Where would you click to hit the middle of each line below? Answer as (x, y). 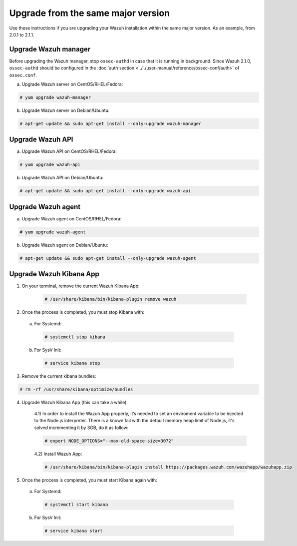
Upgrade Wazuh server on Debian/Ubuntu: (66, 110)
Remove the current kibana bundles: (59, 376)
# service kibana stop (72, 363)
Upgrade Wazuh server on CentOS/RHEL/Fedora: (72, 84)
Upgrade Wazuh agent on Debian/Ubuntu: (65, 245)
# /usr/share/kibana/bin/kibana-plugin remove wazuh (111, 299)
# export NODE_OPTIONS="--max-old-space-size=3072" (109, 441)
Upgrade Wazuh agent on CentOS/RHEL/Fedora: (72, 219)
